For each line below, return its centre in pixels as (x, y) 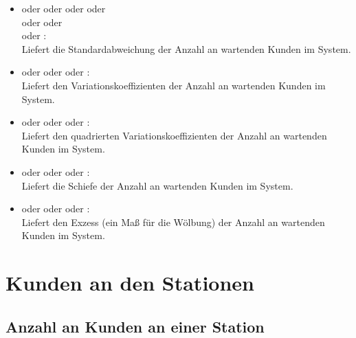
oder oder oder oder (64, 8)
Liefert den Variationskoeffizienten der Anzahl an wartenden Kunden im (174, 85)
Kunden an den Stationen (130, 283)
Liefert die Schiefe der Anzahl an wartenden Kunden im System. (157, 185)
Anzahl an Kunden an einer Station (135, 326)
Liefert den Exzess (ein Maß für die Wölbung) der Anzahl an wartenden (173, 222)
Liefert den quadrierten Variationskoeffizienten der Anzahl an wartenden (174, 135)
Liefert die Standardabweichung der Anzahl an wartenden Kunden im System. (186, 48)
